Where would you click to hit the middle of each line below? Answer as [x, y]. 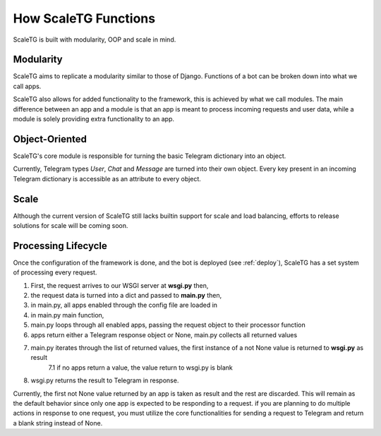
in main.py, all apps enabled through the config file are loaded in [124, 305]
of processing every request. [55, 272]
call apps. [27, 86]
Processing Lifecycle [60, 246]
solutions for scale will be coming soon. [71, 225]
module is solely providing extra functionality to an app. [94, 119]
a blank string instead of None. [58, 423]
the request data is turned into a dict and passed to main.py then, [126, 296]
